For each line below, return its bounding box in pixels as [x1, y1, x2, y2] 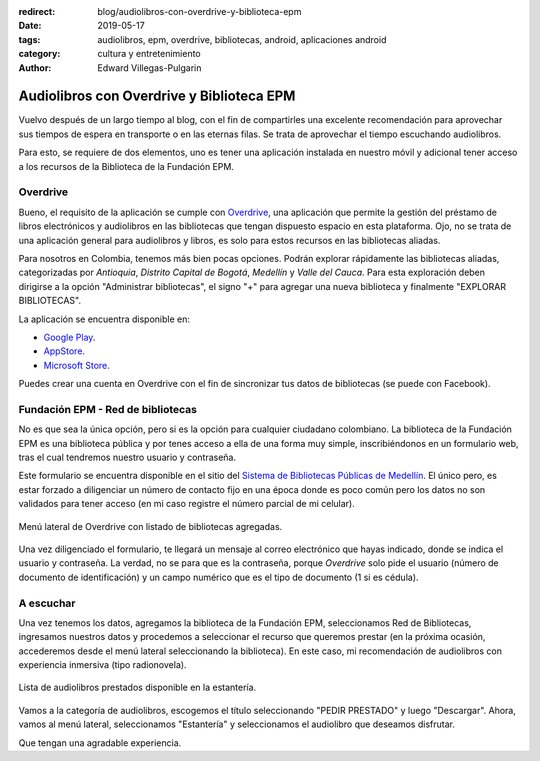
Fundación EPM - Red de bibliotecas [18, 402, 197, 416]
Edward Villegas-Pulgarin [97, 61, 202, 74]
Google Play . [43, 331, 96, 343]
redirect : [18, 6, 56, 17]
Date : [18, 20, 42, 32]
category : [18, 48, 61, 60]
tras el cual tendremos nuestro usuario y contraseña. [18, 451, 237, 463]
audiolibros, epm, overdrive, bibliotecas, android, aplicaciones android [97, 33, 387, 45]
